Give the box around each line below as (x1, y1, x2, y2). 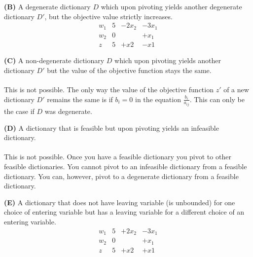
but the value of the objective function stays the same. (47, 65, 212, 75)
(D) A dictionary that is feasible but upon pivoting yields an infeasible (4, 122, 219, 133)
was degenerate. (44, 106, 92, 116)
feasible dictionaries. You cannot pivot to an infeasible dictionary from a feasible (4, 161, 247, 171)
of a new (223, 84, 249, 94)
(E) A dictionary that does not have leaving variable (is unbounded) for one (4, 197, 235, 207)
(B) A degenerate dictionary (4, 1, 91, 11)
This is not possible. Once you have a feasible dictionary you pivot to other (4, 151, 231, 162)
